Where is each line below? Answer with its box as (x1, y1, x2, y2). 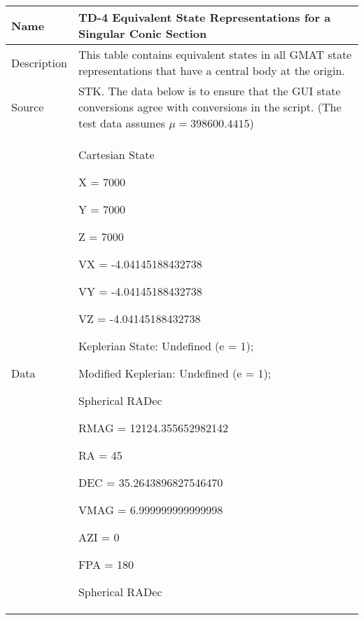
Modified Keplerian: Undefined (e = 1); (78, 365, 272, 381)
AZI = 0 (78, 529, 120, 545)
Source (11, 99, 44, 115)
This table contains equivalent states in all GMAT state (78, 46, 352, 62)
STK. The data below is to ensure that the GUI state (78, 83, 341, 99)
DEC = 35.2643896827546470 (78, 474, 223, 490)
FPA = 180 (78, 556, 134, 572)
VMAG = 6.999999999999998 (78, 502, 223, 518)
